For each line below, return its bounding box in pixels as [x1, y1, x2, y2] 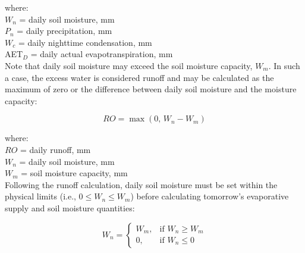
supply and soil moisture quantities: [5, 201, 135, 214]
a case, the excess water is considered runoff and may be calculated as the [5, 71, 274, 83]
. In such [268, 59, 300, 71]
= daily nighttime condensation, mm [18, 36, 152, 48]
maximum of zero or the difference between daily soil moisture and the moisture [5, 83, 297, 95]
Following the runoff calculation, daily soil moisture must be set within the [5, 178, 278, 190]
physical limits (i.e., [5, 190, 76, 202]
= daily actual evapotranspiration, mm [30, 48, 173, 60]
